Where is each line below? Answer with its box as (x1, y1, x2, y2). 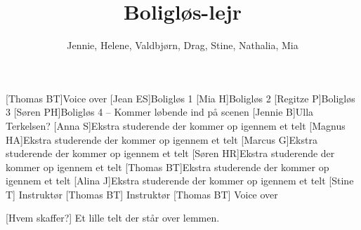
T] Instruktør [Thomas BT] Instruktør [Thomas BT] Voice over (6, 187, 278, 201)
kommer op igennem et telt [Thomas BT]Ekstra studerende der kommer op (6, 159, 329, 174)
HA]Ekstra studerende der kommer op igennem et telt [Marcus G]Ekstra (6, 132, 317, 147)
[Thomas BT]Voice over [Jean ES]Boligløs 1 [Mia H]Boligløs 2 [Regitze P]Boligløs (6, 90, 355, 105)
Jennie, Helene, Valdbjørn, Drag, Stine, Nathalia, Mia (67, 38, 298, 53)
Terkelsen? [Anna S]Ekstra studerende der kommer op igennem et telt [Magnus (6, 118, 346, 133)
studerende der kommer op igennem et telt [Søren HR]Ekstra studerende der (6, 146, 335, 161)
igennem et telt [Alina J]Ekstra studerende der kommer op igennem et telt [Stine (6, 173, 354, 188)
